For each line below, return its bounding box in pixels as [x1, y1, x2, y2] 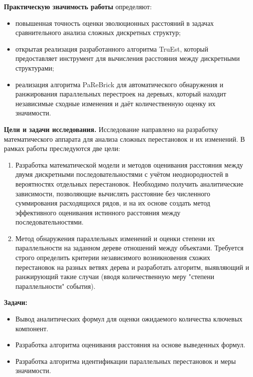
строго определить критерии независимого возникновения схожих [15, 252, 210, 263]
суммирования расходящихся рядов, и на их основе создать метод [15, 198, 210, 208]
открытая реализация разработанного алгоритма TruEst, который [15, 43, 208, 54]
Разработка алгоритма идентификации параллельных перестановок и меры [15, 356, 236, 366]
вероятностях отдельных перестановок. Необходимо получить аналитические [15, 178, 243, 188]
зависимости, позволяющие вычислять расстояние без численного [15, 188, 211, 198]
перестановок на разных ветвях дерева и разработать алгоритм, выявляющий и [15, 262, 249, 272]
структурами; [15, 62, 54, 73]
